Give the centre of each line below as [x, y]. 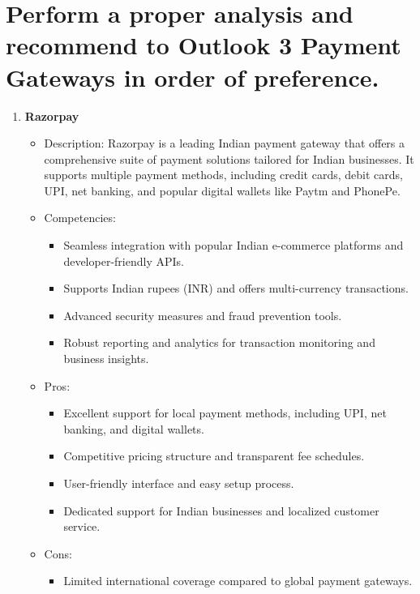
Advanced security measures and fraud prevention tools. [203, 315]
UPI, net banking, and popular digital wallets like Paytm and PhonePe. [222, 190]
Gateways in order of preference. [193, 77]
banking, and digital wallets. [134, 428]
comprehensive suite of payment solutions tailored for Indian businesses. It [229, 158]
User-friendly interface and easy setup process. [179, 483]
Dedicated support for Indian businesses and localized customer [221, 510]
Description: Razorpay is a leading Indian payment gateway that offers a [225, 143]
